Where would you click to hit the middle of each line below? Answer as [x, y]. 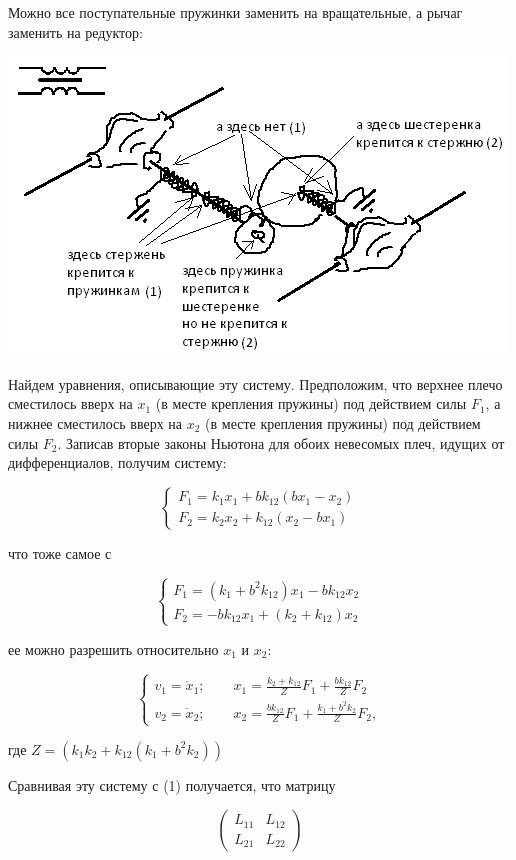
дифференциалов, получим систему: [117, 462]
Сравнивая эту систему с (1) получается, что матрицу [172, 784]
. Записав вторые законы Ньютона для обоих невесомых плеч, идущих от [281, 442]
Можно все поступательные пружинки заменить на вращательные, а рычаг [235, 12]
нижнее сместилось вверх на [95, 422]
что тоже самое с [60, 552]
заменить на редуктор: [75, 31]
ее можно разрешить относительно [113, 648]
